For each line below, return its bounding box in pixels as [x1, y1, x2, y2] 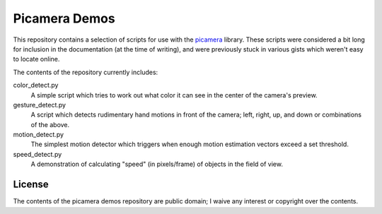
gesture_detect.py [13, 100, 66, 109]
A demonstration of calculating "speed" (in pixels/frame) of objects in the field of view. [30, 160, 283, 169]
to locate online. [13, 55, 60, 64]
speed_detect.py [13, 150, 62, 158]
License [13, 179, 49, 191]
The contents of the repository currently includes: [13, 68, 158, 76]
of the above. [30, 120, 70, 129]
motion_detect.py [13, 131, 64, 139]
